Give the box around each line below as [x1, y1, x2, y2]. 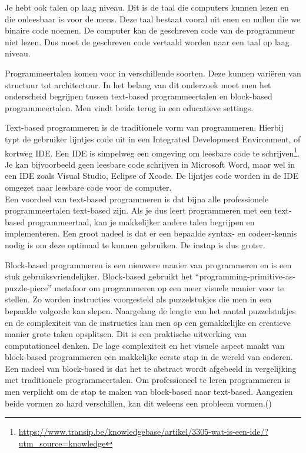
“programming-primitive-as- [195, 270, 295, 282]
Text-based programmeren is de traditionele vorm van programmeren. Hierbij [5, 121, 284, 134]
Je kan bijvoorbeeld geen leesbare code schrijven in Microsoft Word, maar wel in [5, 158, 295, 170]
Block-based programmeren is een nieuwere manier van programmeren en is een [5, 258, 292, 271]
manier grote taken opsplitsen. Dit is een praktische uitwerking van [5, 328, 247, 340]
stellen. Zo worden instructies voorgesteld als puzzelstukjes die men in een [5, 293, 272, 305]
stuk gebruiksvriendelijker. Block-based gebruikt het [5, 270, 193, 282]
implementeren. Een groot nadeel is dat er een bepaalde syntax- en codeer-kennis [5, 227, 297, 239]
